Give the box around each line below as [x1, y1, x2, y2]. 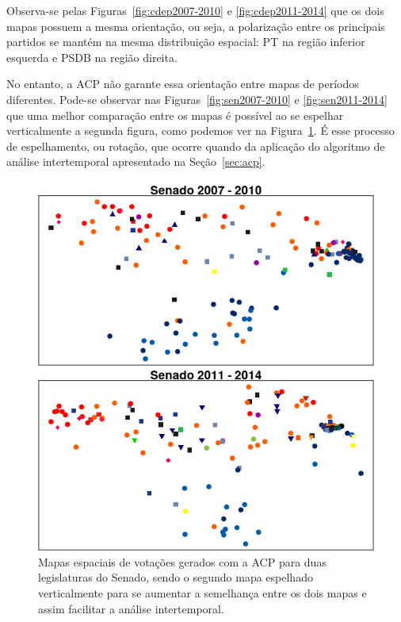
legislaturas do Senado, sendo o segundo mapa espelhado [38, 569, 313, 586]
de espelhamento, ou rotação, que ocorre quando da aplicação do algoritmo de [6, 137, 385, 154]
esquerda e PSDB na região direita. [6, 48, 178, 65]
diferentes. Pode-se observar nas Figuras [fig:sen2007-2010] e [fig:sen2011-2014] [6, 90, 388, 107]
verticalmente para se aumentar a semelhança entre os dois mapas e [38, 584, 367, 601]
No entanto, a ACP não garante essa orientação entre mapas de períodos [6, 75, 359, 92]
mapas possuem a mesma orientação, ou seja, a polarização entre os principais [6, 17, 385, 34]
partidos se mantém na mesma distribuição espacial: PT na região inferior [6, 33, 365, 50]
